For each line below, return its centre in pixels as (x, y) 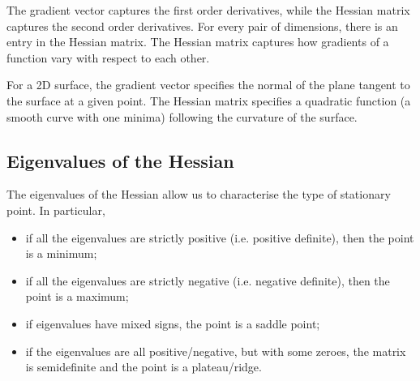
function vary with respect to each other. (108, 57)
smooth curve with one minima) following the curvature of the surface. (182, 116)
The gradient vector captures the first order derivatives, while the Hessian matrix (208, 10)
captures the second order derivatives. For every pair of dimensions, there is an (202, 26)
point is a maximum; (77, 296)
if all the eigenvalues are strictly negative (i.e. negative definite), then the (208, 280)
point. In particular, (56, 210)
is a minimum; (61, 253)
